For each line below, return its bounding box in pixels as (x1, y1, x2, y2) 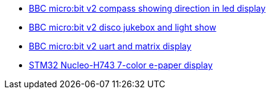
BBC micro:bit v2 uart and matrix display (29, 41, 192, 51)
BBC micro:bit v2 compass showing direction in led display (29, 3, 266, 13)
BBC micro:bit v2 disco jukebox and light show (29, 22, 216, 32)
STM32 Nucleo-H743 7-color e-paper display (29, 60, 213, 70)
